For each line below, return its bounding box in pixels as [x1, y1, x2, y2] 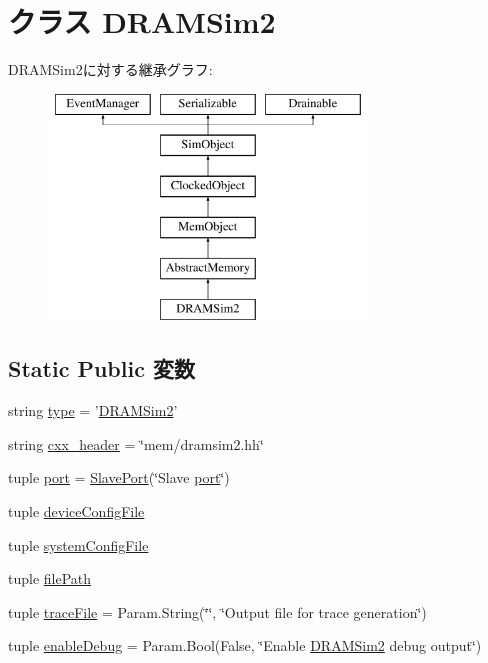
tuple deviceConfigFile [8, 501, 145, 522]
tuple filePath [8, 568, 92, 589]
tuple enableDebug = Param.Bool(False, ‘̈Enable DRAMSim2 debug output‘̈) [8, 635, 482, 656]
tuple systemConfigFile [8, 534, 149, 555]
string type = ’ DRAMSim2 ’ [8, 400, 178, 421]
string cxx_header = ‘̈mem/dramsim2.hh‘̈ [8, 433, 264, 454]
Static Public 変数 [8, 353, 195, 384]
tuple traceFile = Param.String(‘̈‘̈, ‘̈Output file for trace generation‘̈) [8, 601, 427, 622]
